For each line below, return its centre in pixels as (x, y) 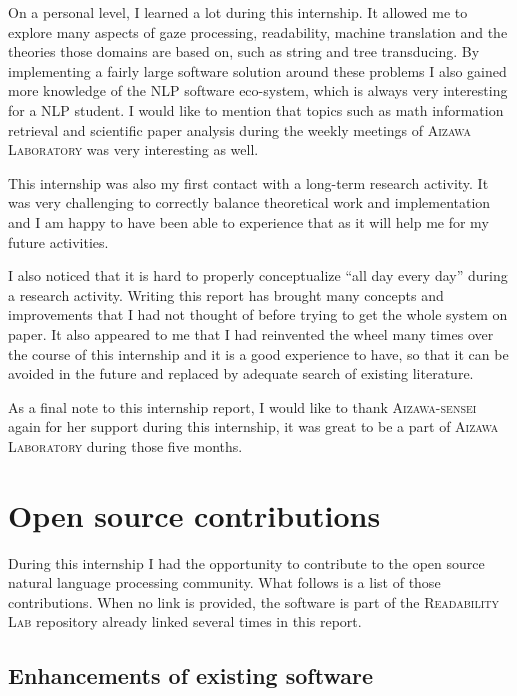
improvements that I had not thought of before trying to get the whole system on (258, 314)
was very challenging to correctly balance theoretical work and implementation (249, 202)
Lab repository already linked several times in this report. (185, 621)
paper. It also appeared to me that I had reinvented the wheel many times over (251, 333)
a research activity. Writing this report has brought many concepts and (226, 294)
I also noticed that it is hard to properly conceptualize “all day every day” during (258, 275)
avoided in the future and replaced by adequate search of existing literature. (241, 373)
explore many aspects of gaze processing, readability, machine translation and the (258, 31)
